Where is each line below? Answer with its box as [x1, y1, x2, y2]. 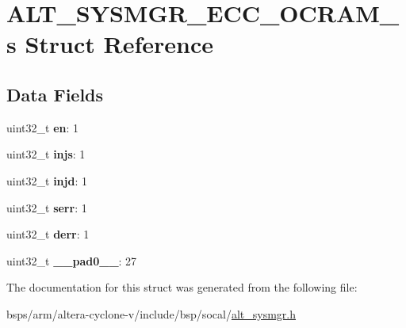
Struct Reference [25, 28, 214, 60]
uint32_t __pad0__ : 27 [6, 252, 137, 269]
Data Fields [6, 82, 104, 106]
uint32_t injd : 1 [6, 172, 87, 189]
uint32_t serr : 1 [6, 199, 87, 215]
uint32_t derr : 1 [6, 226, 90, 242]
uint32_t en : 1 [6, 119, 79, 135]
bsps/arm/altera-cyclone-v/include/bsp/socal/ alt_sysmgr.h [6, 305, 296, 322]
